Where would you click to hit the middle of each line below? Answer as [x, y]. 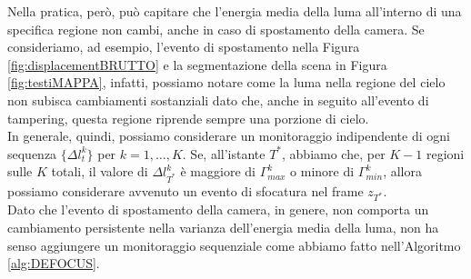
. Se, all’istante [224, 153]
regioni [445, 153]
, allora [402, 171]
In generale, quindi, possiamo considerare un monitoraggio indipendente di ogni [229, 136]
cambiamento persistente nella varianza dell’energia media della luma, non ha [223, 227]
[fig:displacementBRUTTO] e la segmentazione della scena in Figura [197, 64]
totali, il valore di [100, 171]
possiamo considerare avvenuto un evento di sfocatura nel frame [185, 190]
